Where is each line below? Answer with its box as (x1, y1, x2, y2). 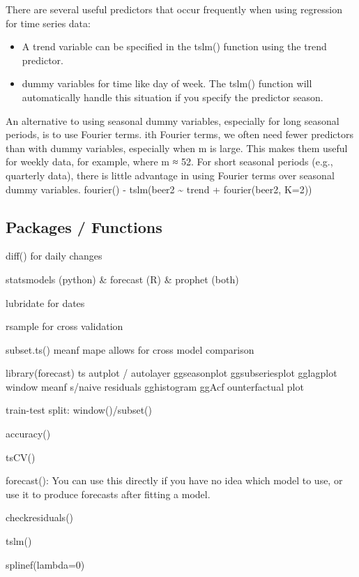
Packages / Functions (6, 216, 162, 237)
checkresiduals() (6, 510, 74, 525)
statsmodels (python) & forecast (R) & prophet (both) (6, 271, 239, 286)
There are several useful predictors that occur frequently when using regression (6, 2, 343, 16)
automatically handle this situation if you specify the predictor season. (22, 89, 323, 104)
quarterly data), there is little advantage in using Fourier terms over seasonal (6, 167, 335, 182)
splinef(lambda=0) (6, 557, 85, 571)
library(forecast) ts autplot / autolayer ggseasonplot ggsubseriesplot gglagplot (6, 366, 337, 380)
